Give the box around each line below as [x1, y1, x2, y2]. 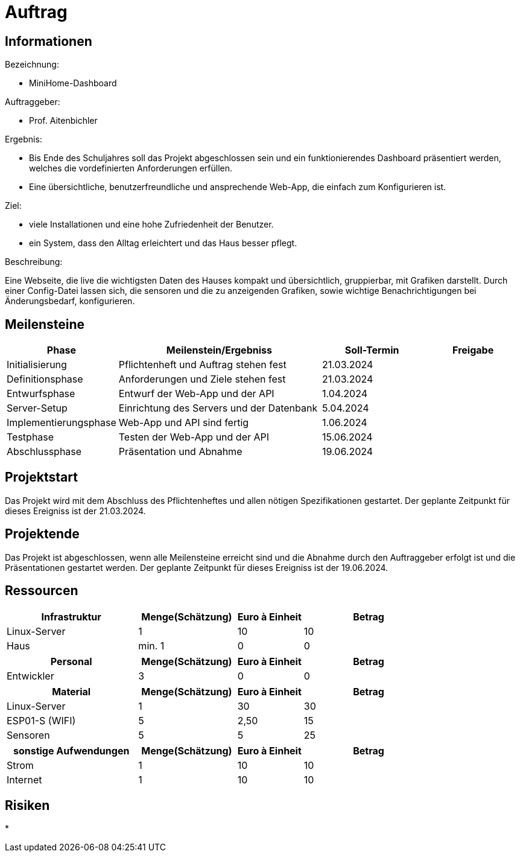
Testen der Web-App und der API [118, 431, 270, 444]
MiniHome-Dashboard [29, 78, 117, 89]
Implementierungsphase [7, 416, 116, 429]
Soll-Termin [344, 344, 399, 357]
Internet [7, 773, 42, 786]
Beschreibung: [5, 256, 63, 267]
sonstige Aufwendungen [13, 744, 130, 757]
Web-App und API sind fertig [118, 416, 249, 429]
